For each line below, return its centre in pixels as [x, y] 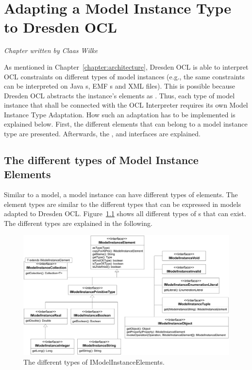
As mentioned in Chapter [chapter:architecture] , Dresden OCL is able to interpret [126, 66]
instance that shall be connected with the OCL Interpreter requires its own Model [126, 105]
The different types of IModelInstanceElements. [94, 361]
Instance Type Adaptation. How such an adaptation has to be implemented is [120, 114]
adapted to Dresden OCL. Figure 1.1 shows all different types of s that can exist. [125, 213]
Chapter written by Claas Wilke [51, 50]
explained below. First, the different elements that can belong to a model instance [126, 124]
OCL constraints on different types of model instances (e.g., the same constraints [124, 76]
